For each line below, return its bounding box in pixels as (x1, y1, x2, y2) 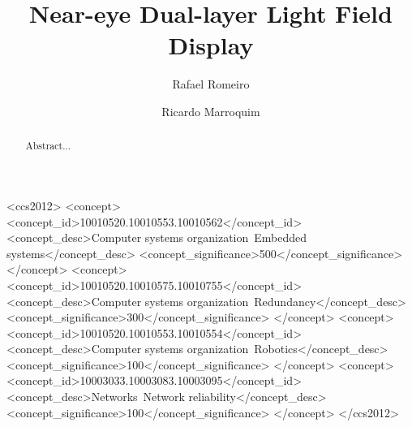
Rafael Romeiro (172, 75, 250, 93)
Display (168, 28, 254, 62)
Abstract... (25, 139, 71, 153)
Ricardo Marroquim (161, 102, 260, 119)
